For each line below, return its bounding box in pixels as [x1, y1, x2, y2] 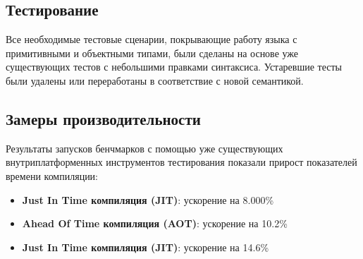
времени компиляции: [6, 168, 99, 183]
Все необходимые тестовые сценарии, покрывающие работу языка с [6, 32, 297, 47]
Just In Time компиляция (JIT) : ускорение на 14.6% [22, 239, 269, 254]
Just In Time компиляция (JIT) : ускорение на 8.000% [22, 192, 274, 207]
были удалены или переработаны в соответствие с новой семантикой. [6, 73, 304, 88]
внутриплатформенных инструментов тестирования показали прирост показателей [6, 155, 357, 169]
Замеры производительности [6, 107, 201, 129]
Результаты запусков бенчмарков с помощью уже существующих [6, 140, 283, 155]
